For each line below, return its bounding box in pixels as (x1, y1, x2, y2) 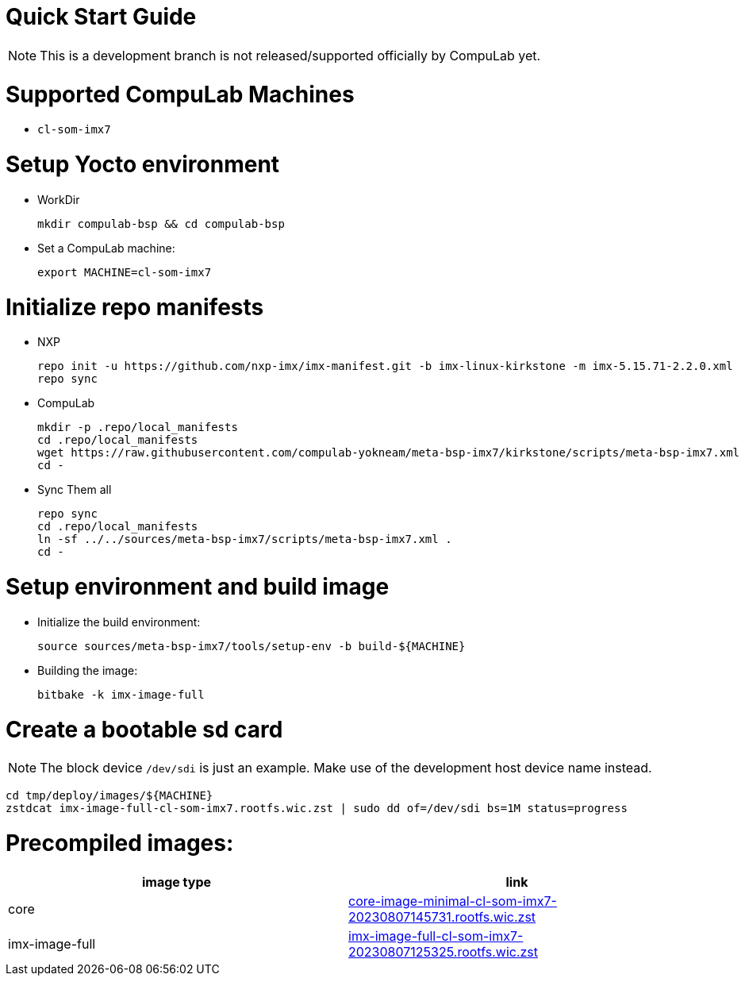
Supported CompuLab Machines (6, 80, 355, 108)
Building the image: (37, 663, 138, 677)
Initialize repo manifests (6, 293, 264, 321)
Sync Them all (37, 483, 112, 497)
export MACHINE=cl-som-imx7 (37, 265, 212, 279)
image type (141, 873, 212, 890)
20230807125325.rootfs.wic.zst (348, 943, 539, 960)
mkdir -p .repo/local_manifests (37, 421, 238, 434)
